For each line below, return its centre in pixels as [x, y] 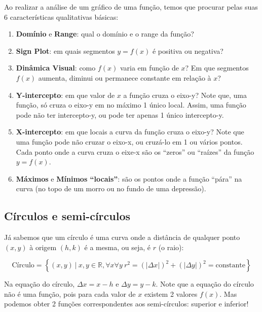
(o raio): [171, 247]
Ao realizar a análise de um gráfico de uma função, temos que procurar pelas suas [131, 7]
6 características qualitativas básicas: [61, 16]
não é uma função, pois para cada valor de [70, 293]
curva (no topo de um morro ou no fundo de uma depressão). [111, 188]
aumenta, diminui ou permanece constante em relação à [125, 77]
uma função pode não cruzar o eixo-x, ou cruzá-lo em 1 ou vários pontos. [129, 141]
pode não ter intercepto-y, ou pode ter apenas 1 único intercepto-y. [120, 114]
